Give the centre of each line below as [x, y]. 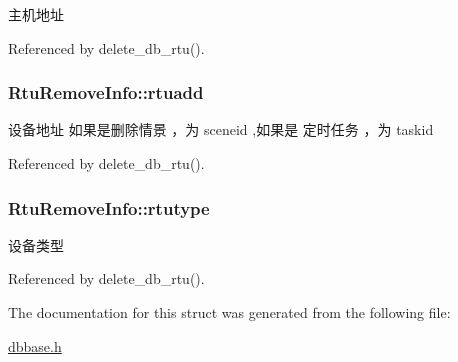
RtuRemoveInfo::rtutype [109, 207]
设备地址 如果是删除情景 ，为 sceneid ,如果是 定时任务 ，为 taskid [221, 129]
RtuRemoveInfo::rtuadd [106, 92]
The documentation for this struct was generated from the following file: [229, 312]
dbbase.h [35, 345]
